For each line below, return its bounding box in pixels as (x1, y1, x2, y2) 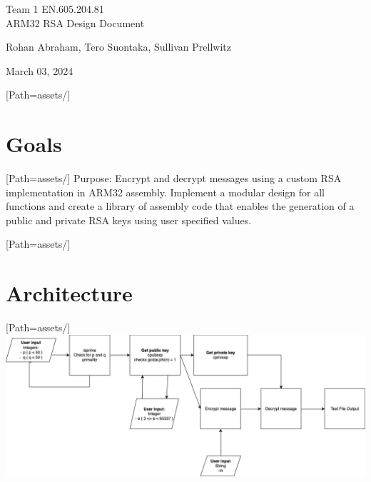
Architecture (6, 278, 133, 308)
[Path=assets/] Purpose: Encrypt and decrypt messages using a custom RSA (6, 171, 342, 186)
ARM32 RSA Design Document (6, 15, 145, 30)
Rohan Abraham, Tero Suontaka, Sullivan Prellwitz (6, 39, 231, 54)
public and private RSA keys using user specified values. (6, 212, 252, 227)
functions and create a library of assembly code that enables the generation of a (6, 199, 355, 214)
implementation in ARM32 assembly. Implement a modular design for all (6, 184, 325, 199)
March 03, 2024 (6, 63, 73, 78)
